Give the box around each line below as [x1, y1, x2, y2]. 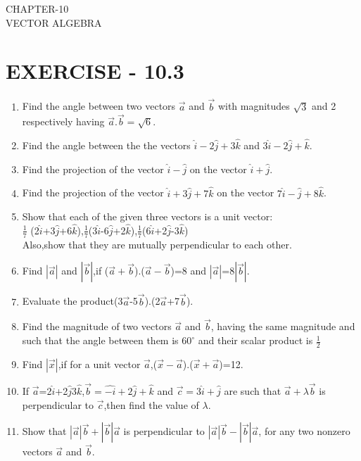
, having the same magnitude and [210, 319, 355, 334]
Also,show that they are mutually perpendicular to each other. [22, 236, 292, 251]
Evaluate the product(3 [22, 293, 123, 308]
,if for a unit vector [58, 356, 141, 371]
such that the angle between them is [22, 333, 179, 348]
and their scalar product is [198, 333, 313, 348]
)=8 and [170, 263, 207, 278]
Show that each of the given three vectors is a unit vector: [22, 209, 273, 224]
